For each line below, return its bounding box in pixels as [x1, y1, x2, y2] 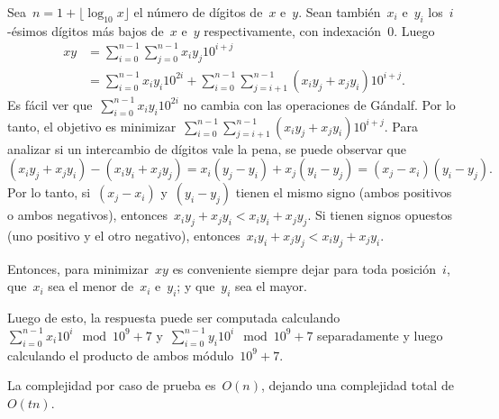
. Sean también [298, 3, 381, 21]
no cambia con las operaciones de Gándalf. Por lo [183, 95, 456, 114]
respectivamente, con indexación [204, 21, 382, 40]
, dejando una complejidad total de [260, 376, 454, 395]
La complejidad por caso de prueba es [7, 376, 216, 395]
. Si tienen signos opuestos [307, 205, 452, 224]
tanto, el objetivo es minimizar [7, 116, 177, 135]
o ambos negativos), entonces [7, 205, 168, 224]
